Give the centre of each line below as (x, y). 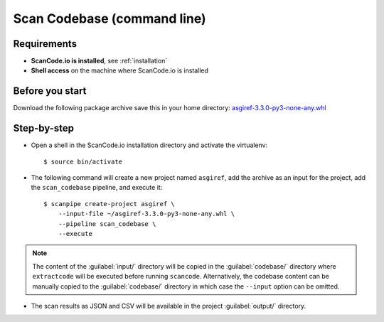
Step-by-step (44, 128)
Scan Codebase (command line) (110, 18)
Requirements (45, 44)
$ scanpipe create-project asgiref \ (110, 204)
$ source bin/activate (83, 161)
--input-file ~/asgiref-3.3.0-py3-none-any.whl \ (146, 214)
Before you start (50, 91)
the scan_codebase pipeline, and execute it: (97, 188)
